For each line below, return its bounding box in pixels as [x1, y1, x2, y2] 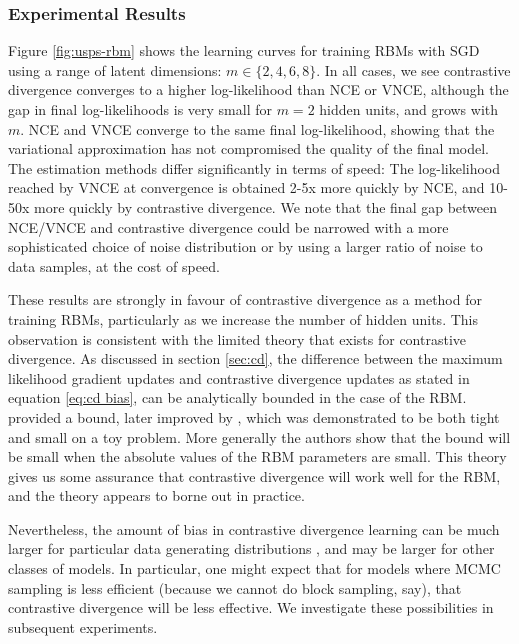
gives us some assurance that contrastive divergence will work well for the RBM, [8, 465, 501, 486]
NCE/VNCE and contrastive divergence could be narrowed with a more [8, 216, 449, 237]
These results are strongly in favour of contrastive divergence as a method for [8, 289, 482, 310]
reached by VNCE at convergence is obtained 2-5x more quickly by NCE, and [8, 177, 485, 198]
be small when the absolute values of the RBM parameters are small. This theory [8, 446, 507, 467]
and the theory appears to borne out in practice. [8, 485, 305, 506]
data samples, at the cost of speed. [8, 255, 220, 276]
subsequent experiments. [8, 616, 158, 637]
